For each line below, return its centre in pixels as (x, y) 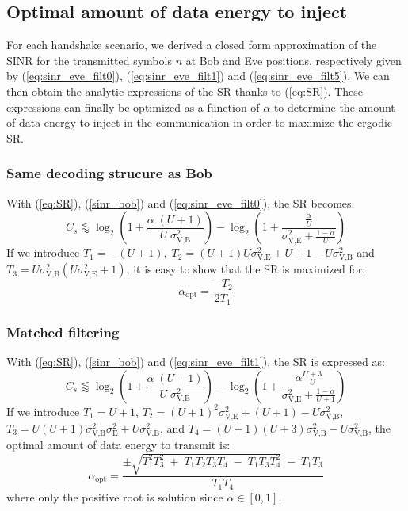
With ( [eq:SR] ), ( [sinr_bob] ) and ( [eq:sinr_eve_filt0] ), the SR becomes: (181, 202)
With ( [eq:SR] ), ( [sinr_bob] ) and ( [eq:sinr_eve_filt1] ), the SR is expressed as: (196, 362)
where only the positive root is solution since (115, 496)
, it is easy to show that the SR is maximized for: (246, 269)
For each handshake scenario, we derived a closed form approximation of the (192, 45)
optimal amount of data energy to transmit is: (118, 444)
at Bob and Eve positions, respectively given (294, 60)
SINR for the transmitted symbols (89, 60)
